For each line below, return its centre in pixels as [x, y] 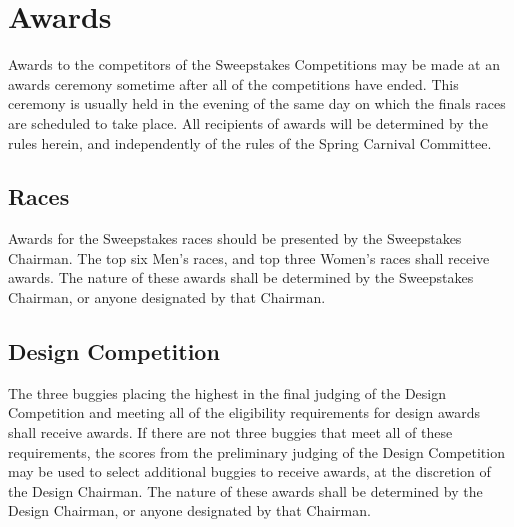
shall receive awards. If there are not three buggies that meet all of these [230, 432]
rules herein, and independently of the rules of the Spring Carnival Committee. [250, 142]
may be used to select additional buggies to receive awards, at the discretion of [249, 471]
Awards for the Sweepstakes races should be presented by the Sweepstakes [235, 238]
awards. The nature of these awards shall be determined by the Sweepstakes [241, 277]
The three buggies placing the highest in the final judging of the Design [227, 392]
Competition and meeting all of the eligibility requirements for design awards [244, 412]
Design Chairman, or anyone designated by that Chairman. [189, 510]
